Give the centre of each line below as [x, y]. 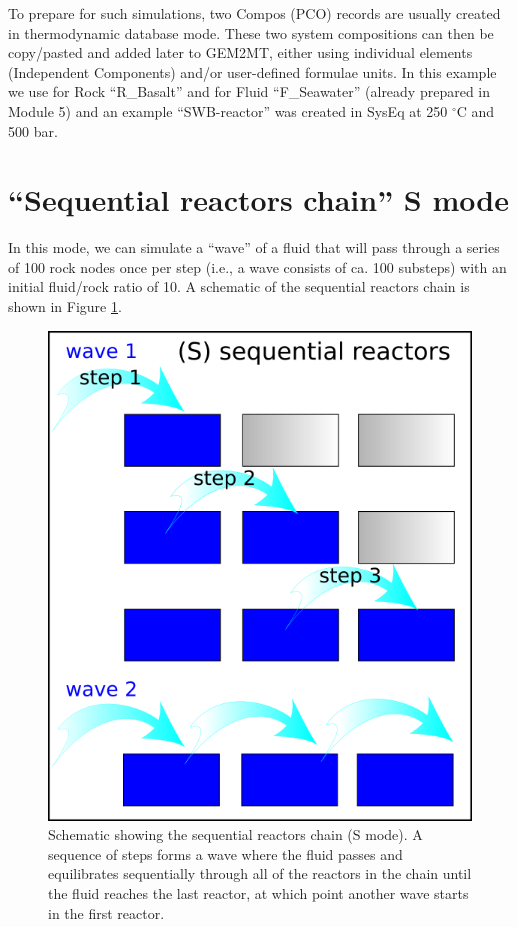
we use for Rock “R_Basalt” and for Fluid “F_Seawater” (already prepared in [249, 91]
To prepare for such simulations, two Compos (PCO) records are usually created [254, 13]
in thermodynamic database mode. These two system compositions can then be [251, 32]
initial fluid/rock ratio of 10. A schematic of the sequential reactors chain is [239, 286]
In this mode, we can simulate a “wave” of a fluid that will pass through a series [254, 247]
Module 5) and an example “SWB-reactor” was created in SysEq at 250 [228, 110]
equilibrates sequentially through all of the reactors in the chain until [260, 873]
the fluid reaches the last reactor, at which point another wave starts [258, 893]
